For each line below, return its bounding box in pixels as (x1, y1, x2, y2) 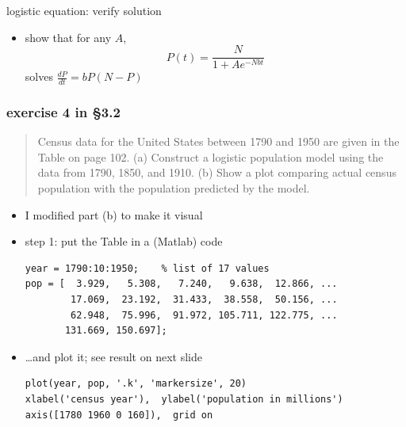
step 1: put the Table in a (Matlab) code (25, 233, 223, 250)
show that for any (25, 29, 112, 45)
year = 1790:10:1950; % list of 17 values (25, 262, 270, 274)
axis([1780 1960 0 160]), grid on (25, 409, 213, 421)
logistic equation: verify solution (6, 2, 162, 18)
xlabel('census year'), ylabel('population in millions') (25, 394, 343, 406)
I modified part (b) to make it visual (25, 206, 203, 223)
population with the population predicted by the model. (37, 180, 310, 196)
